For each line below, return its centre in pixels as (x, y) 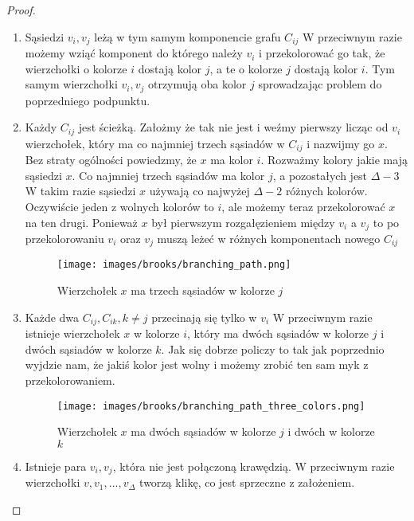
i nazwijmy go (341, 143)
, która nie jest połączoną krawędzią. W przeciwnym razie (254, 466)
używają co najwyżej (199, 191)
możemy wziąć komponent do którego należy (134, 53)
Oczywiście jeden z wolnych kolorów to (119, 206)
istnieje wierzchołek (72, 333)
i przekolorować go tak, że (322, 53)
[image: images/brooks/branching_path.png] (174, 265)
